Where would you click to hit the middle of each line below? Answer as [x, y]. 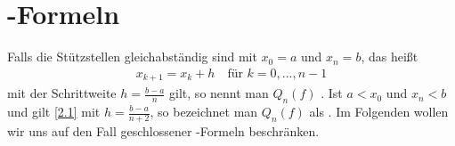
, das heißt [390, 57]
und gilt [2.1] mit [54, 111]
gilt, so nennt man [219, 93]
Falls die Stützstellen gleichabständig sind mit [132, 57]
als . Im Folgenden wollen [379, 111]
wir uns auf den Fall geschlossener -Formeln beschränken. [163, 130]
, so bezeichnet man [204, 111]
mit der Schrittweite [62, 93]
